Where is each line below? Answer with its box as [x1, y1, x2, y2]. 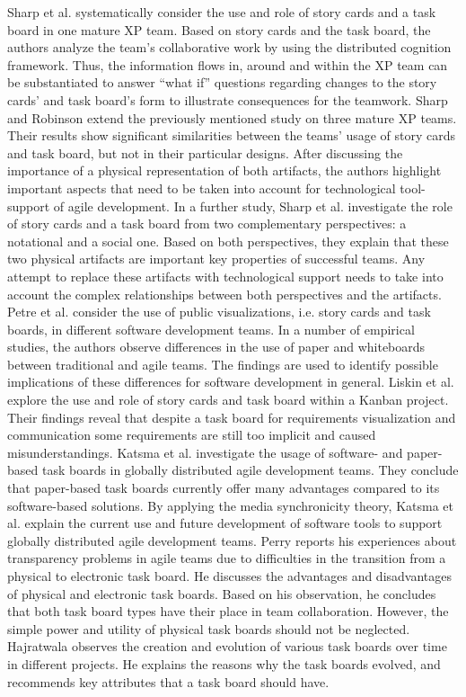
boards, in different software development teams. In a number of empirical [7, 319, 415, 338]
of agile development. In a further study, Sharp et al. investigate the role [53, 196, 453, 215]
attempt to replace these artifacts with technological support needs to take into [7, 266, 444, 285]
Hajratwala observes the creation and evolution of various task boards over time [7, 637, 447, 656]
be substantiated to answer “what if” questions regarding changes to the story [7, 73, 437, 92]
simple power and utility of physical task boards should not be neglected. [7, 619, 410, 638]
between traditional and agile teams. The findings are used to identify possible [7, 354, 438, 373]
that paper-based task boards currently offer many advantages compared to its [7, 478, 440, 497]
